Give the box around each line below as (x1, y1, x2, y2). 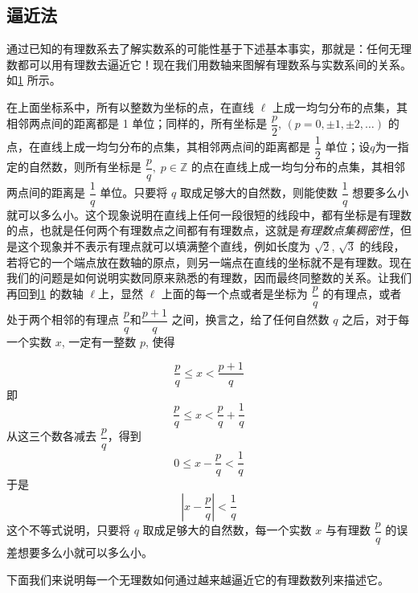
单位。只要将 (100, 184, 168, 201)
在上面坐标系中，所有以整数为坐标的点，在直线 (6, 98, 254, 115)
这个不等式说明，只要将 (6, 521, 130, 538)
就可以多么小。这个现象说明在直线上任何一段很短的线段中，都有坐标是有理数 (6, 206, 412, 223)
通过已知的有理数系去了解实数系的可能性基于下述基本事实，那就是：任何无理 (6, 40, 412, 57)
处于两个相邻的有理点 (6, 311, 119, 328)
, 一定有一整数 (61, 333, 137, 350)
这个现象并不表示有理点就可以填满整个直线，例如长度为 (17, 238, 310, 255)
